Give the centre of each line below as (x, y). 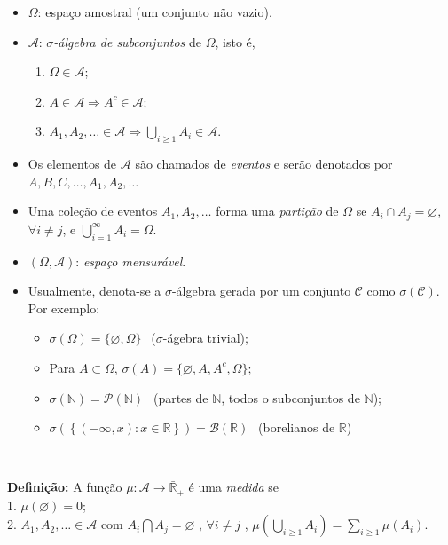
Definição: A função (65, 487)
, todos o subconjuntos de (291, 397)
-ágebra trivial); (205, 338)
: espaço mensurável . (131, 261)
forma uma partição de (277, 211)
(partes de (181, 397)
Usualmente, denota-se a (94, 291)
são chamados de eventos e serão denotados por (264, 164)
